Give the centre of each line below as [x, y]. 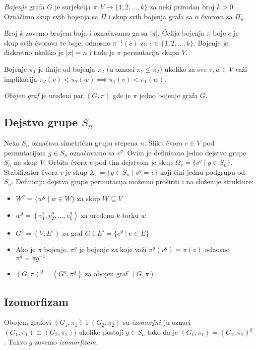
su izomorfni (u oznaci [157, 322]
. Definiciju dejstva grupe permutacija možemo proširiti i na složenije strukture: [132, 181]
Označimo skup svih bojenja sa [51, 16]
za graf [72, 232]
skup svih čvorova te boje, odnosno [57, 42]
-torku [129, 215]
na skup [26, 162]
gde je [122, 95]
